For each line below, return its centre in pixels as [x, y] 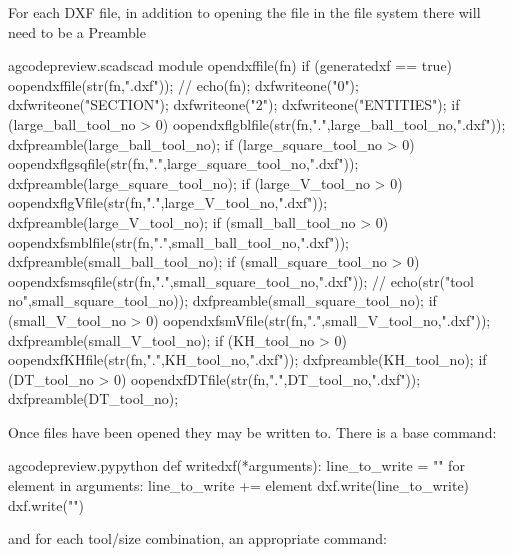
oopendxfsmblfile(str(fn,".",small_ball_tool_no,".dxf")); [178, 241]
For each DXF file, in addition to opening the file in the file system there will [244, 12]
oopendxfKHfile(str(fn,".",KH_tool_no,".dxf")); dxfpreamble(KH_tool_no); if [247, 359]
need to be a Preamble [77, 31]
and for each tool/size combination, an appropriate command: [197, 538]
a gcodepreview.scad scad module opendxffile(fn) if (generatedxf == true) [230, 65]
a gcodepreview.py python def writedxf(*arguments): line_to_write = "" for [236, 465]
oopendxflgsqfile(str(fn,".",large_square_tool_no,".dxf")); [183, 163]
